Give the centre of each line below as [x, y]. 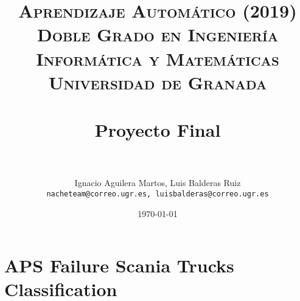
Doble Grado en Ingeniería [158, 34]
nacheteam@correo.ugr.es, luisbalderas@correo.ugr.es [158, 194]
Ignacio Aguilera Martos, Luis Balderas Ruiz [158, 183]
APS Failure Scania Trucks [119, 265]
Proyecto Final [158, 130]
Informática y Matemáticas [158, 58]
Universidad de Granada [158, 82]
